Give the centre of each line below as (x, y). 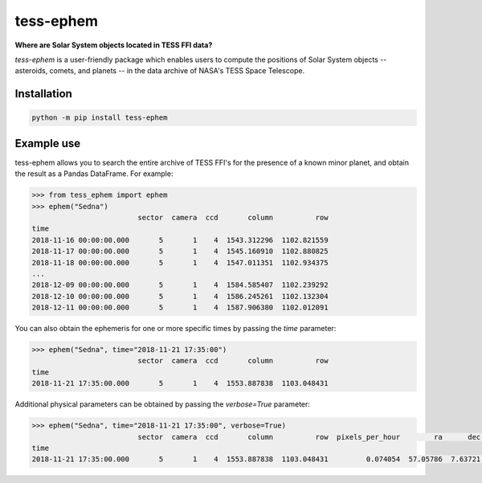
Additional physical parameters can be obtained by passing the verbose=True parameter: (163, 404)
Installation (43, 94)
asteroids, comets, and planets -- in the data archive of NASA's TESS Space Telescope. (160, 71)
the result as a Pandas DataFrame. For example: (94, 174)
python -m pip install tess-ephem (100, 118)
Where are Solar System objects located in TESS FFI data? (114, 45)
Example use (48, 143)
